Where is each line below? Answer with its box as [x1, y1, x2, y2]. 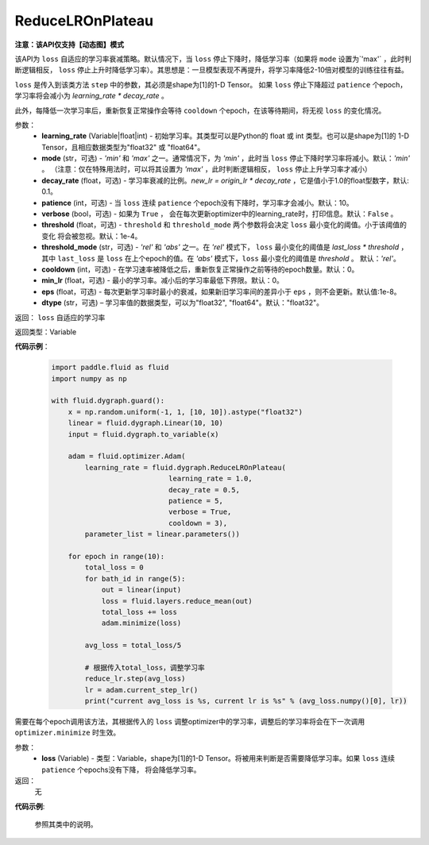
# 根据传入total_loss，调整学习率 [84, 663, 206, 672]
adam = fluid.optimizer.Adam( [68, 452, 186, 461]
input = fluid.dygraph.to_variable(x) [68, 430, 219, 438]
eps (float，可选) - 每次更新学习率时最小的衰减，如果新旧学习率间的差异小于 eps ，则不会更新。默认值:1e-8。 [41, 287, 401, 296]
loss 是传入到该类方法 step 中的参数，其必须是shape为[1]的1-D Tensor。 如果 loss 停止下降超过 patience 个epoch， [14, 79, 408, 89]
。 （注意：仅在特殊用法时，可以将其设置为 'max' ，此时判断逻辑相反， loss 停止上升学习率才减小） [41, 164, 373, 174]
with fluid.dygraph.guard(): [51, 396, 165, 405]
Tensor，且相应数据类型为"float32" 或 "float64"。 [41, 142, 205, 152]
